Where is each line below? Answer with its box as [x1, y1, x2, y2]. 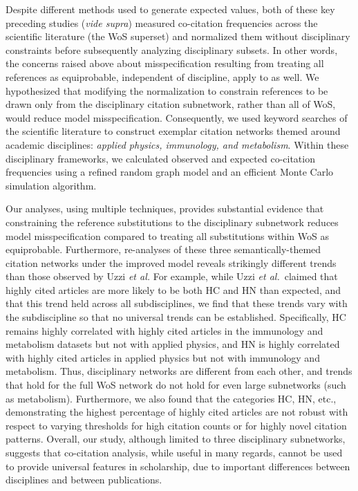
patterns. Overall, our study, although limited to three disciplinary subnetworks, [6, 432, 346, 446]
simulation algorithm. [6, 178, 97, 192]
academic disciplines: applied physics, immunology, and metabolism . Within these [6, 137, 349, 151]
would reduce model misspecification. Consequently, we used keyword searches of [6, 110, 348, 124]
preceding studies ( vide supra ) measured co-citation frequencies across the [6, 15, 318, 30]
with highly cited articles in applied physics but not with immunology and [6, 350, 320, 364]
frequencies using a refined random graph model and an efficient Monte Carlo [6, 165, 334, 179]
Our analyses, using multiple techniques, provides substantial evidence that [6, 201, 324, 216]
